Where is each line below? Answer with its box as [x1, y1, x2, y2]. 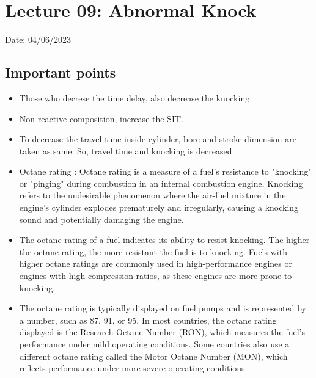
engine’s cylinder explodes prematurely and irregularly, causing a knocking [19, 201, 299, 214]
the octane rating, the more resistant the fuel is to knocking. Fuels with [19, 245, 287, 258]
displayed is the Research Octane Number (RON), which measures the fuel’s [19, 325, 305, 338]
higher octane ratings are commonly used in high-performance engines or [19, 257, 292, 270]
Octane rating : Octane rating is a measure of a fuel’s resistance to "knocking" [19, 165, 312, 178]
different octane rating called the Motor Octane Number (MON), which [19, 349, 288, 362]
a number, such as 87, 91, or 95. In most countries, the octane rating [19, 313, 277, 326]
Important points [5, 63, 116, 82]
